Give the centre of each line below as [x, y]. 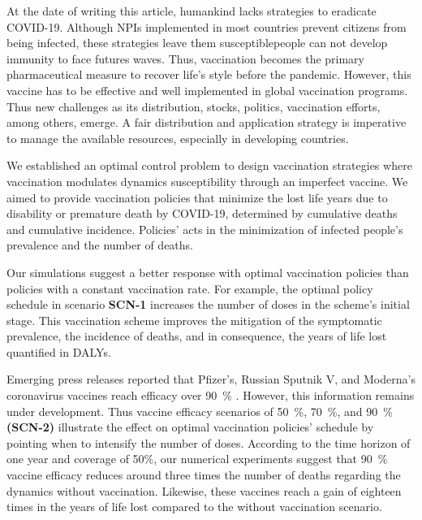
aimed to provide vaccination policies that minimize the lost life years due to [197, 197]
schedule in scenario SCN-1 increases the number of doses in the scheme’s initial [208, 304]
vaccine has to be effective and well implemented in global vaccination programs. [207, 90]
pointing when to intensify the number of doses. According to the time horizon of [209, 442]
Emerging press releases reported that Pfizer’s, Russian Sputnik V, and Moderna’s [211, 379]
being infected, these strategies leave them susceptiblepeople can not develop [197, 43]
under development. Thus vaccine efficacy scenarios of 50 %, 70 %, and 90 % [200, 411]
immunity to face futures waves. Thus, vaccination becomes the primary [185, 58]
